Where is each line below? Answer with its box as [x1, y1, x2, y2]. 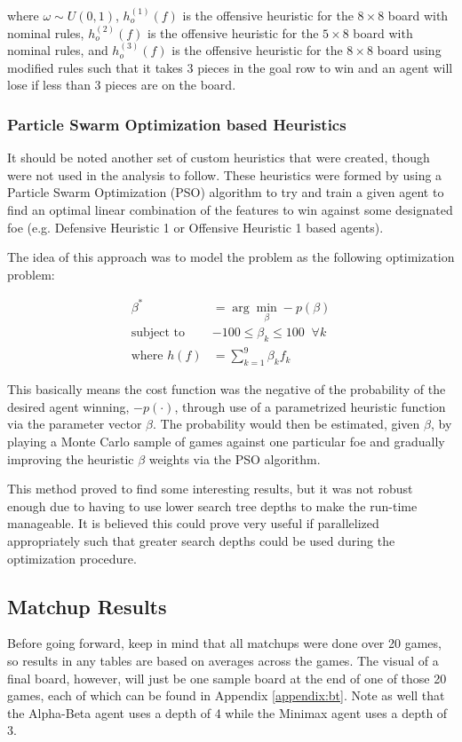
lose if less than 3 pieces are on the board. [7, 75, 236, 94]
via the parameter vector [7, 414, 142, 433]
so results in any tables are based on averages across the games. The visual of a [7, 651, 439, 669]
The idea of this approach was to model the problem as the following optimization [7, 248, 455, 266]
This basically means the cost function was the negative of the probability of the [7, 380, 446, 399]
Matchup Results [7, 592, 167, 620]
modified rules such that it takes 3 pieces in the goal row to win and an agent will [7, 58, 453, 76]
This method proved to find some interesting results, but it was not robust [7, 479, 413, 498]
